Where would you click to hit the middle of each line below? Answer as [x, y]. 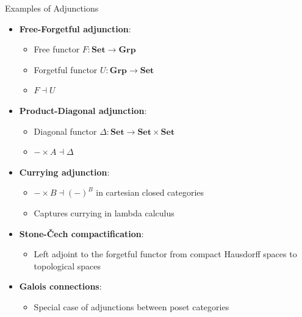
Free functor [57, 49]
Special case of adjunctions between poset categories [131, 306]
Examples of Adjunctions [52, 8]
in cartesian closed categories [150, 192]
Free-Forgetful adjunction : [75, 28]
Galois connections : [60, 286]
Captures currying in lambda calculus [104, 212]
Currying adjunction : [64, 172]
